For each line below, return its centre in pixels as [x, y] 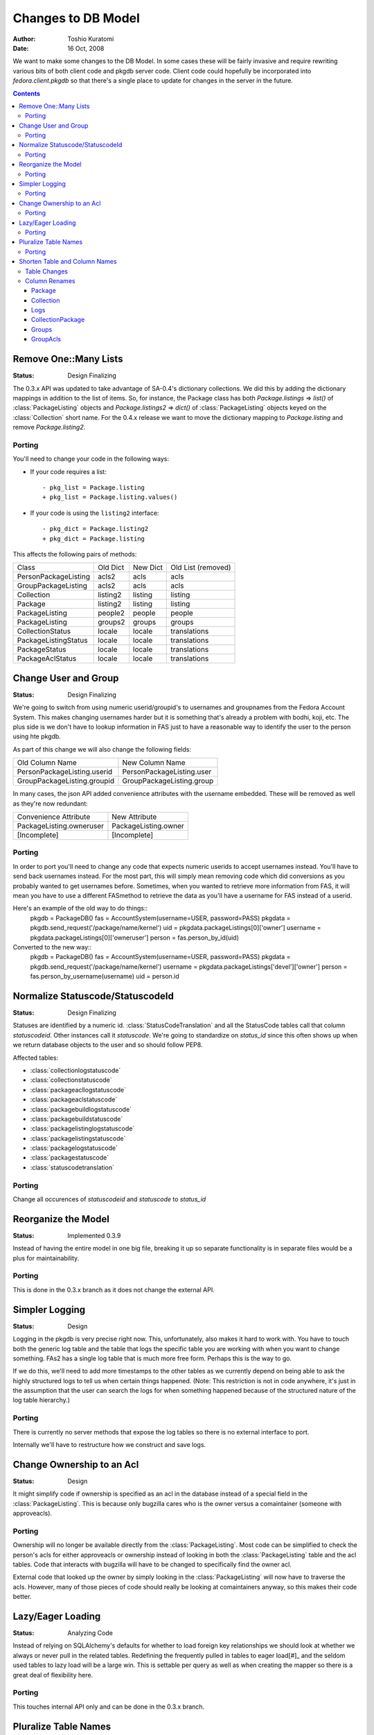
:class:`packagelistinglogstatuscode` [82, 1128]
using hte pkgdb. [37, 736]
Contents [27, 93]
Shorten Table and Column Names [68, 262]
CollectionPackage [58, 320]
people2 [111, 613]
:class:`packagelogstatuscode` [74, 1148]
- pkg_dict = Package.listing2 [96, 529]
